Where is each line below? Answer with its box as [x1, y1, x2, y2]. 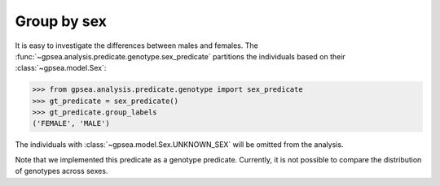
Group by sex [15, 12, 108, 30]
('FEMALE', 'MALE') [32, 119, 110, 128]
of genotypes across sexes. [15, 167, 108, 176]
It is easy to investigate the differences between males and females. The [15, 41, 258, 50]
